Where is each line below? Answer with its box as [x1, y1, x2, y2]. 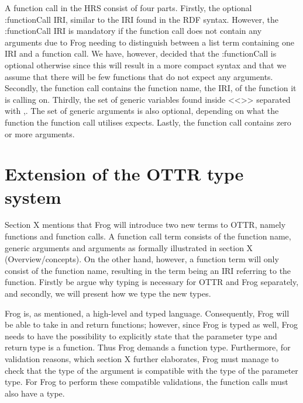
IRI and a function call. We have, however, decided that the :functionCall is [5, 47, 277, 60]
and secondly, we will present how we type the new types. [5, 287, 211, 299]
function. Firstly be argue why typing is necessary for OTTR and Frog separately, [5, 276, 299, 288]
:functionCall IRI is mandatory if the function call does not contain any [5, 25, 262, 37]
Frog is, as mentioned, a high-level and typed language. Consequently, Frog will [5, 307, 290, 319]
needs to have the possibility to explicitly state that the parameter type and [5, 329, 277, 342]
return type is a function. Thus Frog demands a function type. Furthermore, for [5, 341, 291, 353]
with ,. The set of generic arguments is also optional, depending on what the [5, 105, 279, 117]
